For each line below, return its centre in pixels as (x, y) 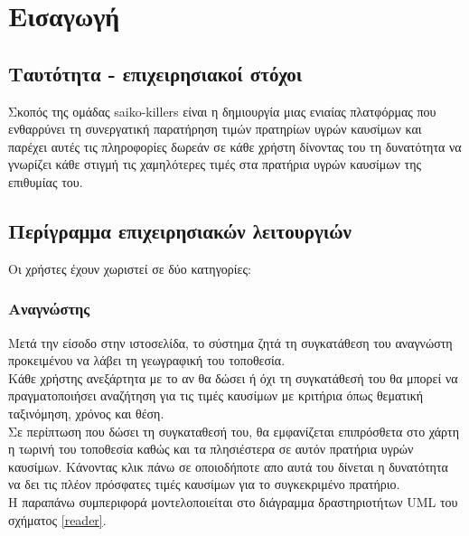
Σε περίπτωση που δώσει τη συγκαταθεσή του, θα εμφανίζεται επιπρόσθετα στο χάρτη (234, 431)
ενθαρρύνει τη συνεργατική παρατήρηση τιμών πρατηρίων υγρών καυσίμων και (215, 129)
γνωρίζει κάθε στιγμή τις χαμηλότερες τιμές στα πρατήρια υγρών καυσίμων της (215, 164)
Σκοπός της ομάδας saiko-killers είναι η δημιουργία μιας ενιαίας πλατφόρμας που (222, 111)
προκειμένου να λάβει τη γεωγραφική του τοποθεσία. (147, 360)
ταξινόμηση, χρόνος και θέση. (86, 413)
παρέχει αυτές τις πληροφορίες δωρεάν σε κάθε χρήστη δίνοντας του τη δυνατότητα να (235, 146)
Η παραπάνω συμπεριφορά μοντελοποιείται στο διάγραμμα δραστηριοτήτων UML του (233, 501)
